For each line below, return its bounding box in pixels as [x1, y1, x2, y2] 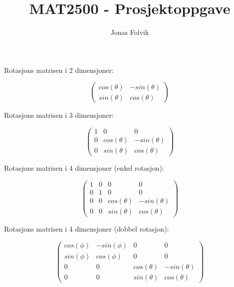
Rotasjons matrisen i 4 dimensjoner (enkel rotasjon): [4, 163, 164, 173]
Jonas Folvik [110, 27, 149, 37]
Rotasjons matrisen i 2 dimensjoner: [4, 64, 114, 75]
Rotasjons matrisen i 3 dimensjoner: [4, 110, 114, 120]
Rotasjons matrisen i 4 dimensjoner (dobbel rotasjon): [4, 223, 169, 234]
